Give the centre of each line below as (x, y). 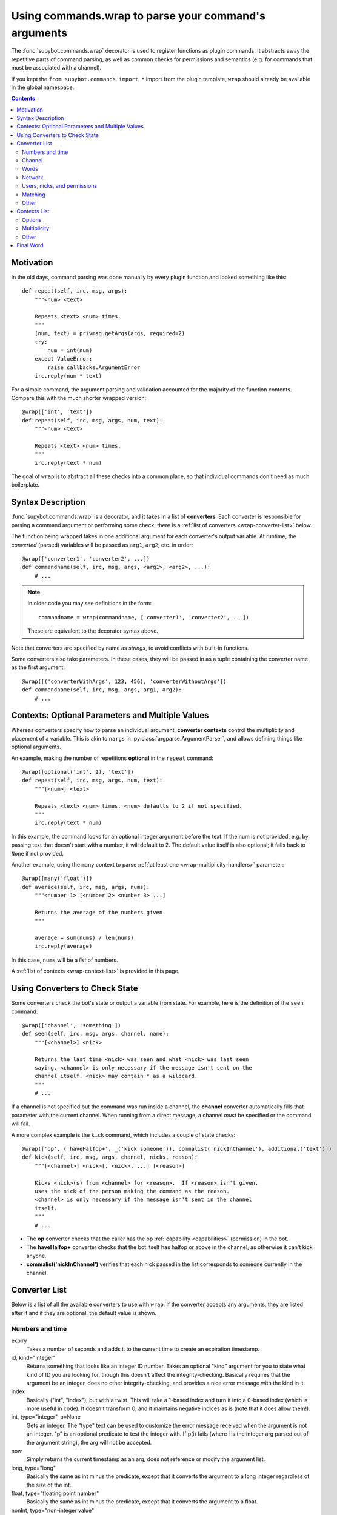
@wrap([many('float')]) (57, 878)
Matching (34, 195)
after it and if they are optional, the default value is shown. (84, 1313)
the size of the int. (49, 1485)
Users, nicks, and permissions (60, 186)
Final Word (30, 245)
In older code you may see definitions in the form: (89, 604)
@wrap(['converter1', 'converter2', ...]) (86, 558)
